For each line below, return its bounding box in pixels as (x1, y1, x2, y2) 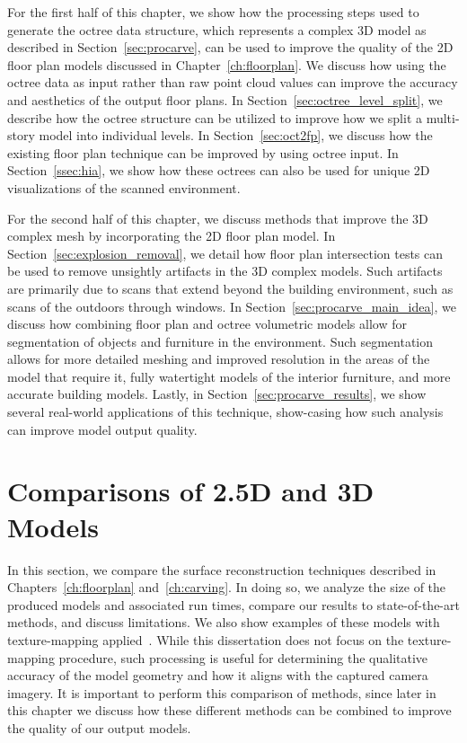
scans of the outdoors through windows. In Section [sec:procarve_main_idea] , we (7, 296, 456, 315)
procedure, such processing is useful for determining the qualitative (58, 648, 428, 667)
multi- (426, 108, 460, 127)
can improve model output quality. (7, 420, 198, 438)
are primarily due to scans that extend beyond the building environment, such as (7, 279, 454, 297)
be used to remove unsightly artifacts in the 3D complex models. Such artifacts (7, 261, 443, 280)
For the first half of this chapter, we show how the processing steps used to (7, 3, 419, 21)
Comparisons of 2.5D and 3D (7, 473, 374, 509)
